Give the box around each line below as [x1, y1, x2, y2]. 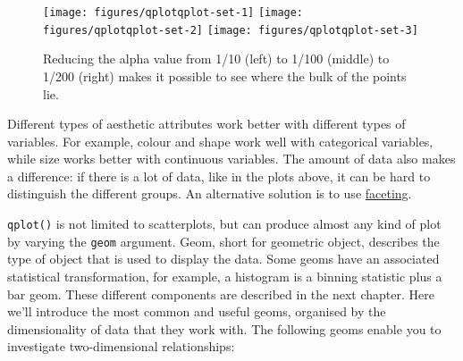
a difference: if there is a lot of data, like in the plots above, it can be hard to [7, 166, 431, 185]
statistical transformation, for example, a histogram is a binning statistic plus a [7, 266, 442, 285]
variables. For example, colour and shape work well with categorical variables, [7, 131, 434, 150]
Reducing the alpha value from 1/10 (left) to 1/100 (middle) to [43, 49, 390, 68]
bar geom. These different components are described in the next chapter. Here [7, 284, 434, 303]
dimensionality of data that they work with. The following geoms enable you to [7, 319, 442, 338]
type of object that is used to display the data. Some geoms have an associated [7, 249, 440, 268]
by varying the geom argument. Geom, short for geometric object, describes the [7, 231, 440, 250]
